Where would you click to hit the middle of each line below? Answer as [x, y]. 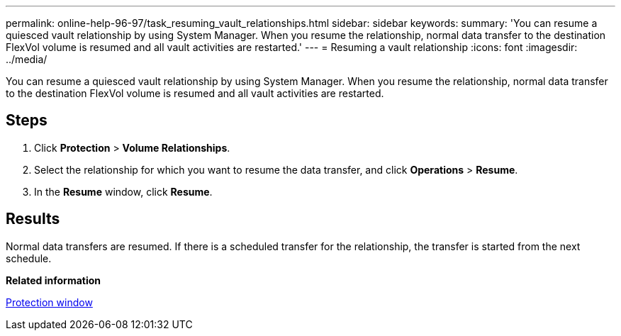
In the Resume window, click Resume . [123, 191]
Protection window [49, 302]
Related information [54, 280]
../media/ [27, 59]
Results [33, 219]
